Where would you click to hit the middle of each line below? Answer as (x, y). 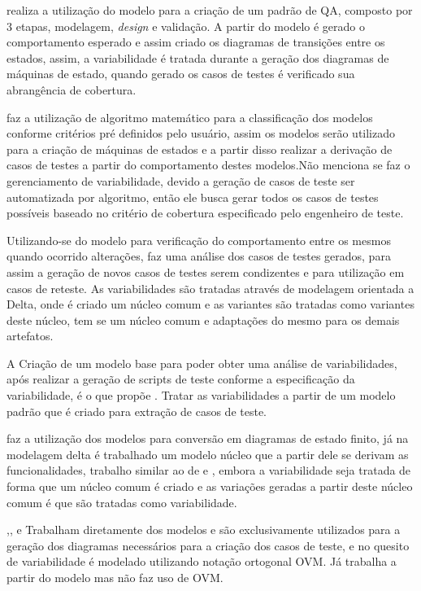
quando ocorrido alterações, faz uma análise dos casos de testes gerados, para (199, 256)
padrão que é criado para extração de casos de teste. (137, 411)
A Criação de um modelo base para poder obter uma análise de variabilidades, (202, 363)
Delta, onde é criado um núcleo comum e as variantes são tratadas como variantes (210, 304)
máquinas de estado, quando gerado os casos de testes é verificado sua (181, 74)
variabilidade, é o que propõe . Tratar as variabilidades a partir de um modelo (201, 395)
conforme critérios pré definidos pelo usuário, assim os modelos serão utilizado (201, 133)
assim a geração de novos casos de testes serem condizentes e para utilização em (206, 271)
